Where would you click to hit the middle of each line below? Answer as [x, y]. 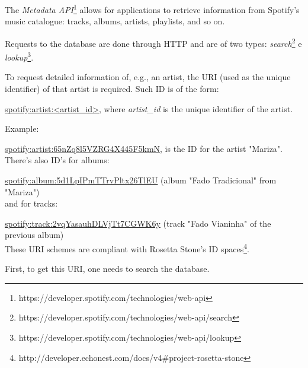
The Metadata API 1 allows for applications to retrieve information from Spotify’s [152, 9]
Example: [22, 129]
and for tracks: [31, 203]
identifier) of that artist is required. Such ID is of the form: [112, 88]
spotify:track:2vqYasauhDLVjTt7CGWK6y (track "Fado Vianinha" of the [138, 223]
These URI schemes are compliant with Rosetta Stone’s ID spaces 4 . [127, 248]
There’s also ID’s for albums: [57, 160]
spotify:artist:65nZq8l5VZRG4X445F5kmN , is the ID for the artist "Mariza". [144, 148]
